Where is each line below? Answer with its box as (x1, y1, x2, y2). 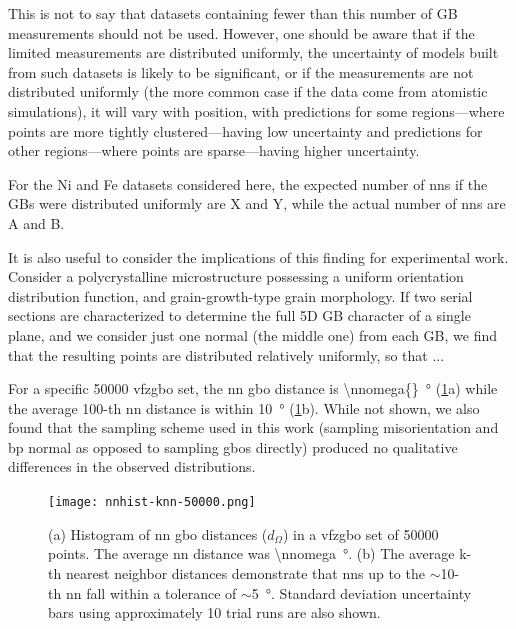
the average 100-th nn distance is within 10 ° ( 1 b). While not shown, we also (8, 397, 480, 418)
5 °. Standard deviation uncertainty (251, 582, 472, 603)
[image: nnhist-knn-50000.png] (48, 495, 256, 510)
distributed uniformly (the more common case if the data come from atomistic (8, 81, 488, 102)
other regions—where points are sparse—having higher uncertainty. (8, 140, 420, 161)
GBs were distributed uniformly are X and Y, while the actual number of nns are (8, 193, 506, 214)
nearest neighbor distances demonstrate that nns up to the (65, 562, 425, 583)
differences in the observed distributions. (8, 456, 256, 477)
